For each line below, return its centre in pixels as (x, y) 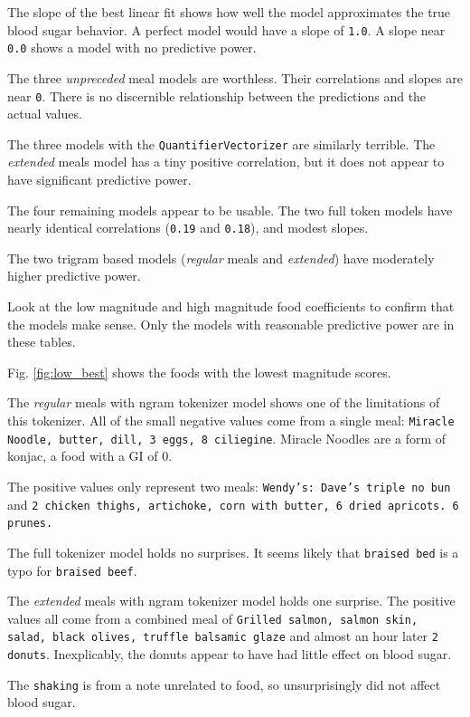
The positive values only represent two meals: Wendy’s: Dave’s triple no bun (229, 486)
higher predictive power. (74, 276)
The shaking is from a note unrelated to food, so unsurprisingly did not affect (224, 684)
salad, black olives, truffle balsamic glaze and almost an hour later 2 (223, 636)
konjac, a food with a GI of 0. (90, 456)
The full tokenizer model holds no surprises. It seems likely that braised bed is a (233, 552)
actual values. (45, 114)
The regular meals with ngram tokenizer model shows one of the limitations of (224, 402)
